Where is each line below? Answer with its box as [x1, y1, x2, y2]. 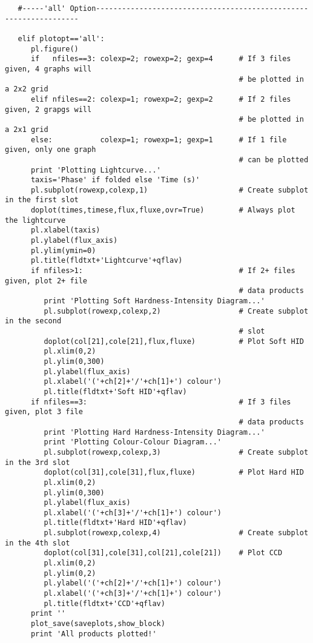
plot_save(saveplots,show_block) [30, 619, 165, 628]
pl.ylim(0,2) [44, 569, 96, 578]
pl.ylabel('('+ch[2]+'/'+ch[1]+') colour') [44, 579, 222, 588]
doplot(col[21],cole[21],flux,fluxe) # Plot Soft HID [44, 337, 304, 346]
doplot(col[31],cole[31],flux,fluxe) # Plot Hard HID [44, 468, 304, 477]
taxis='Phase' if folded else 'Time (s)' [30, 176, 200, 185]
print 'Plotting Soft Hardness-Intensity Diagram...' [44, 297, 265, 306]
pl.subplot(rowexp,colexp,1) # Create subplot [30, 185, 309, 194]
